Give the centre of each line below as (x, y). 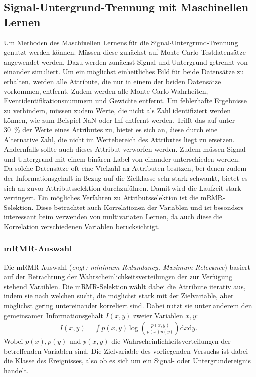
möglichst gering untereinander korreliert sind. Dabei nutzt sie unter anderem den (128, 306)
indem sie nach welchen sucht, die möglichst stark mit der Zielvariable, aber (119, 296)
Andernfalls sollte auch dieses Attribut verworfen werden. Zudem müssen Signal (125, 149)
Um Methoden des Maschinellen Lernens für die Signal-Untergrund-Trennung (121, 42)
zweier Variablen (158, 315)
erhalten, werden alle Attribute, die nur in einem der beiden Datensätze (113, 81)
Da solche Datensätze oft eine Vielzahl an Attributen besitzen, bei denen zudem (125, 168)
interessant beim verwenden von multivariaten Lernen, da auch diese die (113, 217)
